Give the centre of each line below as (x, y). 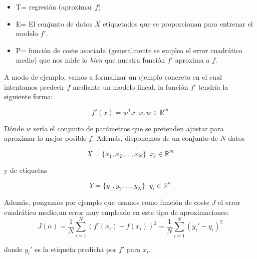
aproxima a (192, 60)
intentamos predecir (34, 86)
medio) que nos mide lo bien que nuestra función (90, 60)
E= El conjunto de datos (54, 23)
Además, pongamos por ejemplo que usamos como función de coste (107, 202)
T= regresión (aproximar (54, 7)
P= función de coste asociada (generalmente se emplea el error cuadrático (129, 50)
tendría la (213, 86)
